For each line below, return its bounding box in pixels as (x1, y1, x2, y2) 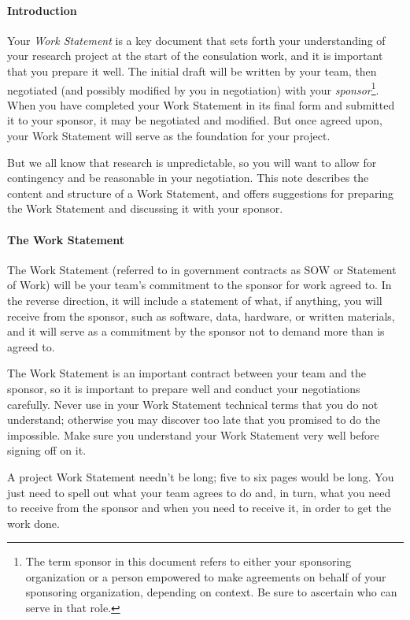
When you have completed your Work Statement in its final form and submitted (7, 96, 395, 113)
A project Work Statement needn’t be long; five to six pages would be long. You (7, 468, 394, 484)
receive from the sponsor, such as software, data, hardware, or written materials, (7, 307, 395, 324)
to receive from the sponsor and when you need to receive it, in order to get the (7, 499, 392, 516)
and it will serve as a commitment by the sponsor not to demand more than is (7, 323, 385, 340)
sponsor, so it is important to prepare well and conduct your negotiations (7, 380, 360, 396)
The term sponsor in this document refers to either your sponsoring (25, 553, 352, 570)
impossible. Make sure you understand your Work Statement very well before (7, 426, 379, 443)
